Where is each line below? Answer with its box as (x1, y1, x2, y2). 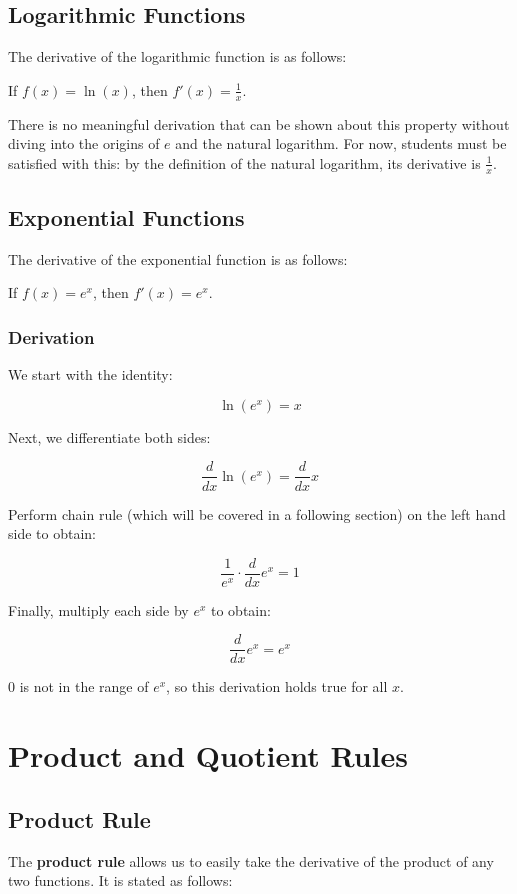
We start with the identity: (8, 364, 173, 385)
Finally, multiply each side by (8, 599, 189, 620)
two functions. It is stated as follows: (8, 870, 233, 891)
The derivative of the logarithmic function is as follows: (8, 46, 347, 67)
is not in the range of (19, 676, 149, 697)
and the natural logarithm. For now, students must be (175, 133, 507, 154)
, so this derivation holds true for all (166, 676, 388, 697)
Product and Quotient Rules (8, 735, 408, 776)
